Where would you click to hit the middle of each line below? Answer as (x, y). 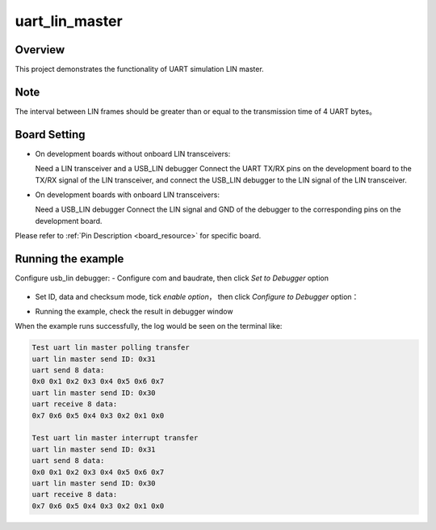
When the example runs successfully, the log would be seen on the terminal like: (149, 326)
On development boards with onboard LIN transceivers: (127, 195)
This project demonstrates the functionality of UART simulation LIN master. (139, 69)
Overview (40, 50)
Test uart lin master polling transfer (111, 348)
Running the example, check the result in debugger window (134, 311)
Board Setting (50, 135)
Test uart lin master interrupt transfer (115, 438)
